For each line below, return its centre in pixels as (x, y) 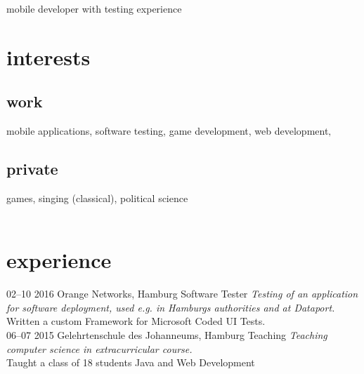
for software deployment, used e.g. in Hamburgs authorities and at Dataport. (171, 307)
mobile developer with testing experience (94, 8)
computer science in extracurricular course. (99, 348)
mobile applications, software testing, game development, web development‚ (169, 131)
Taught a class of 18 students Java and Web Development (131, 362)
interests (48, 56)
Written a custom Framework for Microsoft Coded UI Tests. (136, 321)
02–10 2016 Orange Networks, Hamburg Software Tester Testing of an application (182, 294)
